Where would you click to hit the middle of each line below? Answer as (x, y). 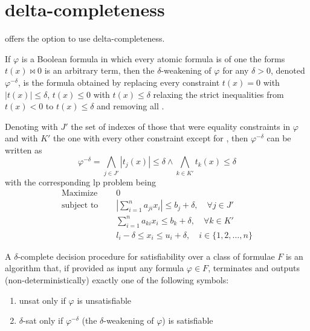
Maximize (80, 194)
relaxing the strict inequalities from (218, 94)
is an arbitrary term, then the (99, 70)
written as (24, 149)
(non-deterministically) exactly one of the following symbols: (117, 280)
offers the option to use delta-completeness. (85, 38)
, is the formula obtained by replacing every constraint (119, 82)
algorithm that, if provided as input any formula (95, 268)
